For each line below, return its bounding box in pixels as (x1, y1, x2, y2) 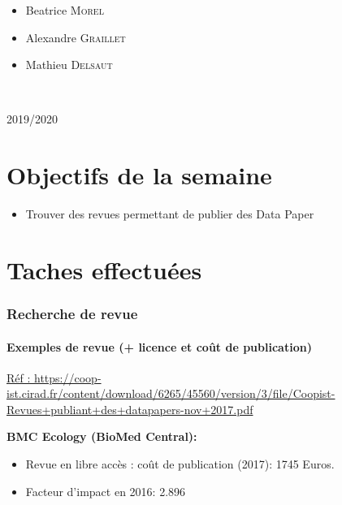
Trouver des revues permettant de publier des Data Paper (25, 205, 314, 222)
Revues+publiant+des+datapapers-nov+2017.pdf (6, 400, 253, 417)
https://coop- (34, 369, 102, 386)
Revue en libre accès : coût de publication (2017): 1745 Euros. (25, 455, 335, 473)
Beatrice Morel (25, 2, 104, 18)
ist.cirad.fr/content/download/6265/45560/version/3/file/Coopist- (6, 385, 336, 402)
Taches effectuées (6, 252, 202, 286)
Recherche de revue (6, 303, 138, 323)
